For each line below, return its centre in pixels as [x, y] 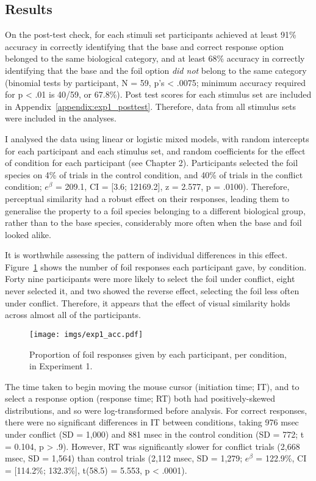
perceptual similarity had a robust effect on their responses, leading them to [147, 198]
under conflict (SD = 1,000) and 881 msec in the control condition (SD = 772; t [155, 434]
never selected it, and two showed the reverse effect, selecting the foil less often [152, 291]
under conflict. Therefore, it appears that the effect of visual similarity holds [148, 302]
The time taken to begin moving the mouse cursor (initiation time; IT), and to [152, 386]
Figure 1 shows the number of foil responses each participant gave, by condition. [156, 266]
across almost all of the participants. [73, 315]
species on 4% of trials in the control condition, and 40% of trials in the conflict [154, 174]
